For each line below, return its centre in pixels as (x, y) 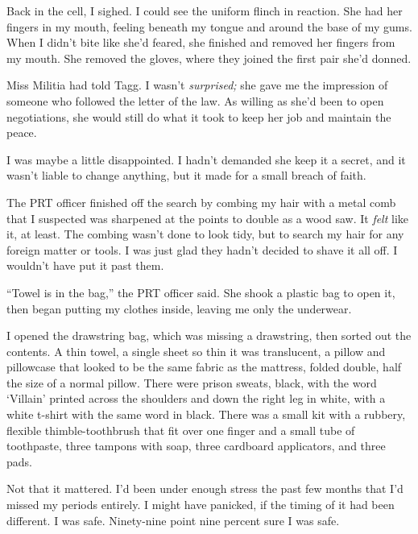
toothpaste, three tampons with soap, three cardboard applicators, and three (196, 446)
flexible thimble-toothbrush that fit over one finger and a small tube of (181, 430)
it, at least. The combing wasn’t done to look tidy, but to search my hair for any (205, 234)
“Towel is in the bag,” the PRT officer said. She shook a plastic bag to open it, (201, 292)
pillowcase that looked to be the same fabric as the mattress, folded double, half (204, 367)
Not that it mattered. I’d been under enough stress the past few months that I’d (205, 488)
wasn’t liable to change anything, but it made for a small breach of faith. (186, 175)
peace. (22, 132)
